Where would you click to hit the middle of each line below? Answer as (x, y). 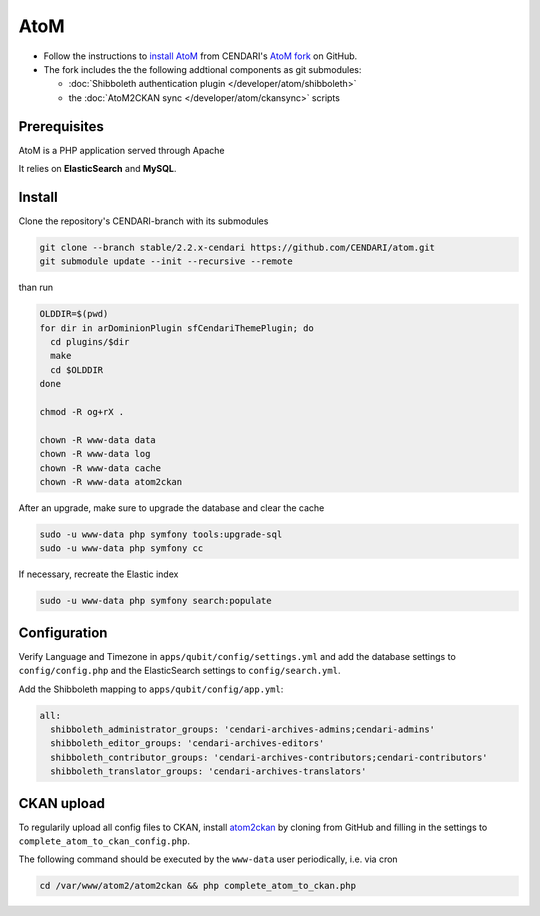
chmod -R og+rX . (82, 411)
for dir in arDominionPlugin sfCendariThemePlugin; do (176, 328)
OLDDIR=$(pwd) (74, 314)
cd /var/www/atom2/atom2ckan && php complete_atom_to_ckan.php (198, 886)
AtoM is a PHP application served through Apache (121, 150)
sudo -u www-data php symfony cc (121, 548)
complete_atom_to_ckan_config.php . (104, 841)
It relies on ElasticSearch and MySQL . (97, 169)
